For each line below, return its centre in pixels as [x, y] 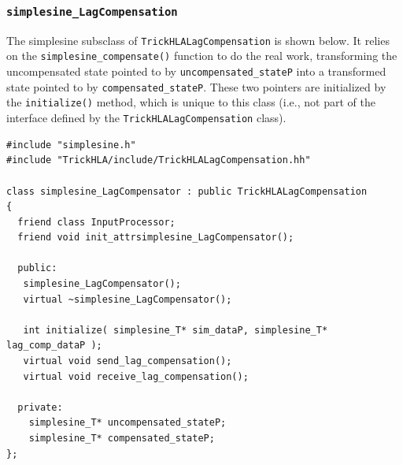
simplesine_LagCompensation [92, 11]
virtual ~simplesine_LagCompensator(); [128, 299]
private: [40, 407]
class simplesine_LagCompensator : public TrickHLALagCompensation [187, 191]
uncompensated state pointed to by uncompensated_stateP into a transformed [196, 71]
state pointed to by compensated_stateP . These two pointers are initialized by [196, 86]
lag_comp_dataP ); [54, 346]
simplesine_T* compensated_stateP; [122, 438]
